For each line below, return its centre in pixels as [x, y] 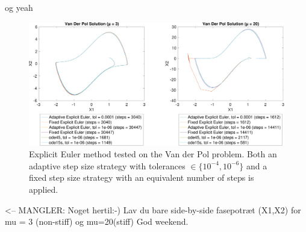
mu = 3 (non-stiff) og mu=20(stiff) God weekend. [97, 221]
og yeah [19, 7]
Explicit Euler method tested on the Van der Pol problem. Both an [153, 154]
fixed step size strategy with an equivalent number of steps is [142, 177]
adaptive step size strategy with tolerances [107, 165]
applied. [44, 189]
